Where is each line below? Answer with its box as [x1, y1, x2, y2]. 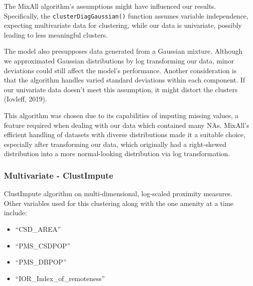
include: [4, 207, 27, 218]
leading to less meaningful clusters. [4, 29, 108, 40]
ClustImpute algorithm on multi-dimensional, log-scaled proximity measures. [4, 188, 233, 199]
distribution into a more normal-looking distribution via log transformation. [4, 148, 230, 159]
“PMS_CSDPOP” [15, 240, 71, 250]
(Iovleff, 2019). [4, 94, 47, 104]
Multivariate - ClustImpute [4, 169, 113, 181]
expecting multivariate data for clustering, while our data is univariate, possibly [4, 20, 242, 30]
